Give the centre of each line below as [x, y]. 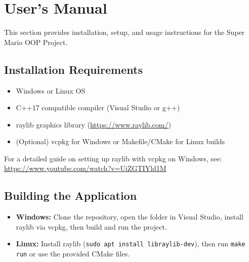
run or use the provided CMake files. [73, 254]
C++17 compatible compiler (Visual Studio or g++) [98, 107]
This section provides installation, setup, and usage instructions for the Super [124, 32]
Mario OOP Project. [36, 42]
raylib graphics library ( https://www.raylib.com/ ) [93, 124]
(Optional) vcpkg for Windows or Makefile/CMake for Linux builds [120, 141]
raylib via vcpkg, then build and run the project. [91, 226]
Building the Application [71, 195]
